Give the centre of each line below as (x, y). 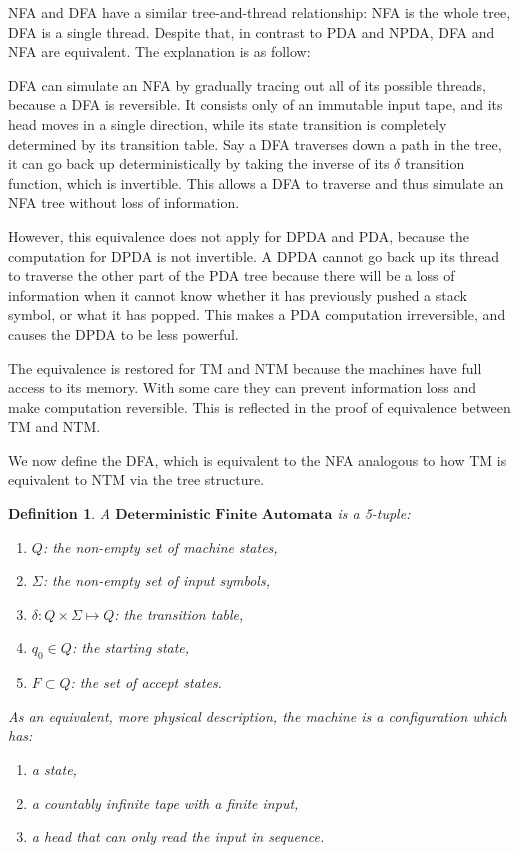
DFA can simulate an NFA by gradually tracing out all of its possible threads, (247, 84)
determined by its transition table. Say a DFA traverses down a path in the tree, (255, 143)
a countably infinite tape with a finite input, (165, 802)
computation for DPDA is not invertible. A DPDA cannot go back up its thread (254, 255)
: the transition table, (179, 613)
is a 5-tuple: (374, 513)
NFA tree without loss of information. (124, 202)
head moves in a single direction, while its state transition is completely (227, 123)
